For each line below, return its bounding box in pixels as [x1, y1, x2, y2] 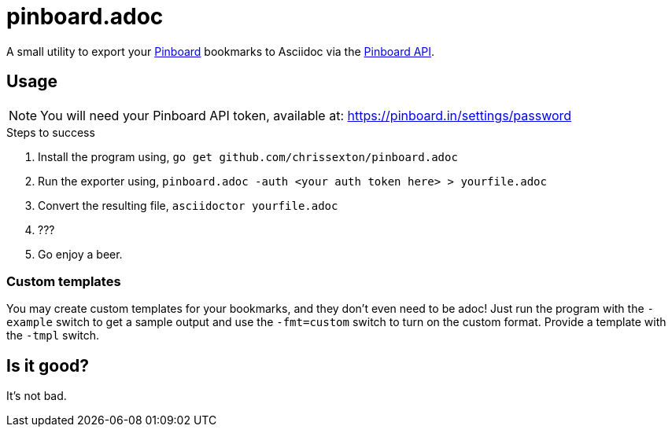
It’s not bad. [6, 389, 67, 403]
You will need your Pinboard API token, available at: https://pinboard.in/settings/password [40, 107, 572, 123]
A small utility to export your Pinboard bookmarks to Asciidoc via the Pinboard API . [6, 44, 435, 58]
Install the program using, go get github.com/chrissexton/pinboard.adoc [38, 149, 458, 163]
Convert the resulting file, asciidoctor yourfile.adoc [38, 198, 338, 212]
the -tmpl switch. [6, 328, 100, 343]
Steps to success [6, 125, 95, 139]
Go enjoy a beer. [38, 247, 123, 261]
